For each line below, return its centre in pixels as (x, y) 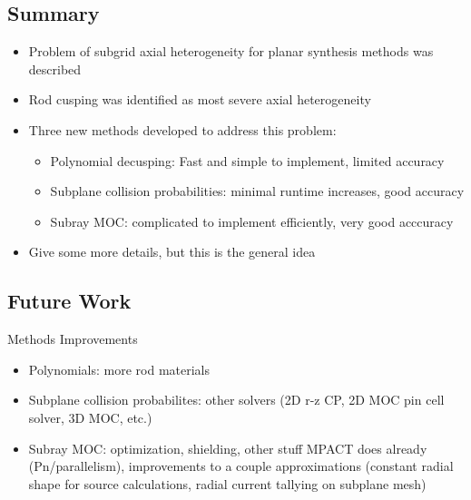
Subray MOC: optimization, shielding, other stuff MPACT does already (228, 448)
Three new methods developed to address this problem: (182, 129)
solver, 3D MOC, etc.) (90, 417)
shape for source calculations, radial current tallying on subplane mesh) (227, 483)
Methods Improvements (73, 339)
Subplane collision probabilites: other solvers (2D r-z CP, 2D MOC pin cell (236, 400)
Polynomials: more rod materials (119, 369)
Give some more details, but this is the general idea (172, 252)
